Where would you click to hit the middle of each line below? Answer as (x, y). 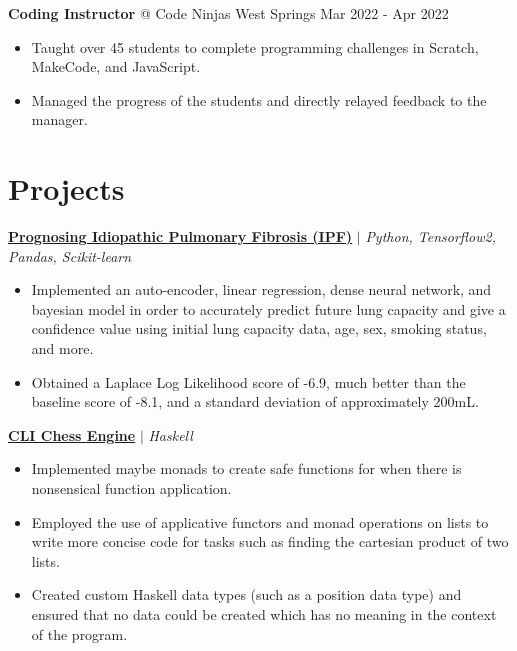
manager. (59, 119)
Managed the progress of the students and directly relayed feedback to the (259, 99)
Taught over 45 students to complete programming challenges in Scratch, (255, 46)
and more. (62, 348)
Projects (66, 188)
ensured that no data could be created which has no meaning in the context (264, 614)
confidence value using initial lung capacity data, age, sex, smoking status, (259, 328)
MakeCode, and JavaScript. (116, 66)
